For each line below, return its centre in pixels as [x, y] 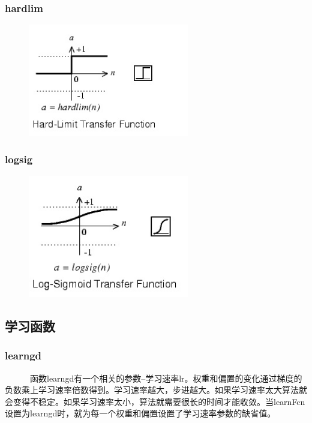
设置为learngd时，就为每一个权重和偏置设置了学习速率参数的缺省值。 [140, 413]
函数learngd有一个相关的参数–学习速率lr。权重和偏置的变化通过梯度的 [166, 378]
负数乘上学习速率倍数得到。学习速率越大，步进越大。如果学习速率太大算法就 [156, 390]
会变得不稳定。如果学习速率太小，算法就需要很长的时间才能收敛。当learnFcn [155, 401]
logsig [19, 159]
